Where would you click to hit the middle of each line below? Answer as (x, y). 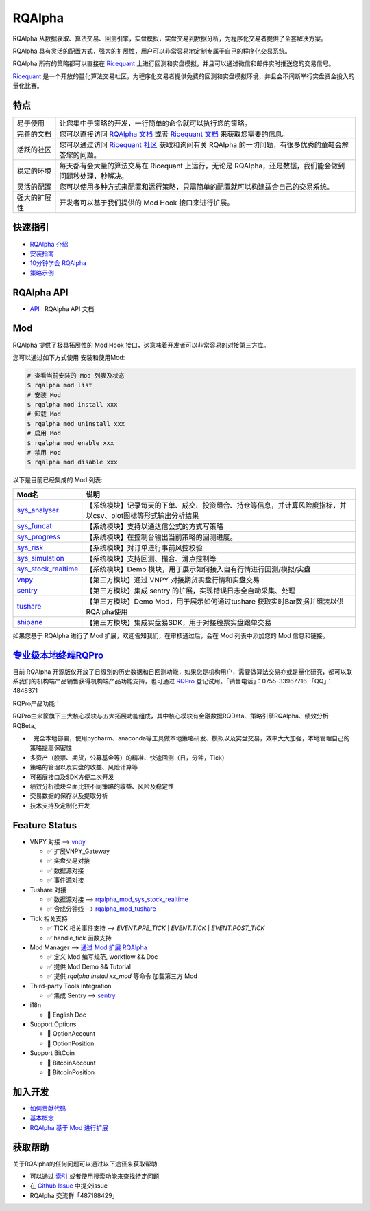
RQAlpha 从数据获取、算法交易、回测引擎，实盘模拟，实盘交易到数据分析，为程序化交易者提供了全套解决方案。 (170, 38)
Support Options (53, 1024)
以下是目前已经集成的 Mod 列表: (58, 480)
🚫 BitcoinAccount (71, 1063)
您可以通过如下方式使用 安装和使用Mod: (69, 357)
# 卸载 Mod (44, 414)
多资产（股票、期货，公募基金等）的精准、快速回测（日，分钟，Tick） (129, 757)
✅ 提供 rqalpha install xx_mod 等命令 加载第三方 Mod (122, 976)
